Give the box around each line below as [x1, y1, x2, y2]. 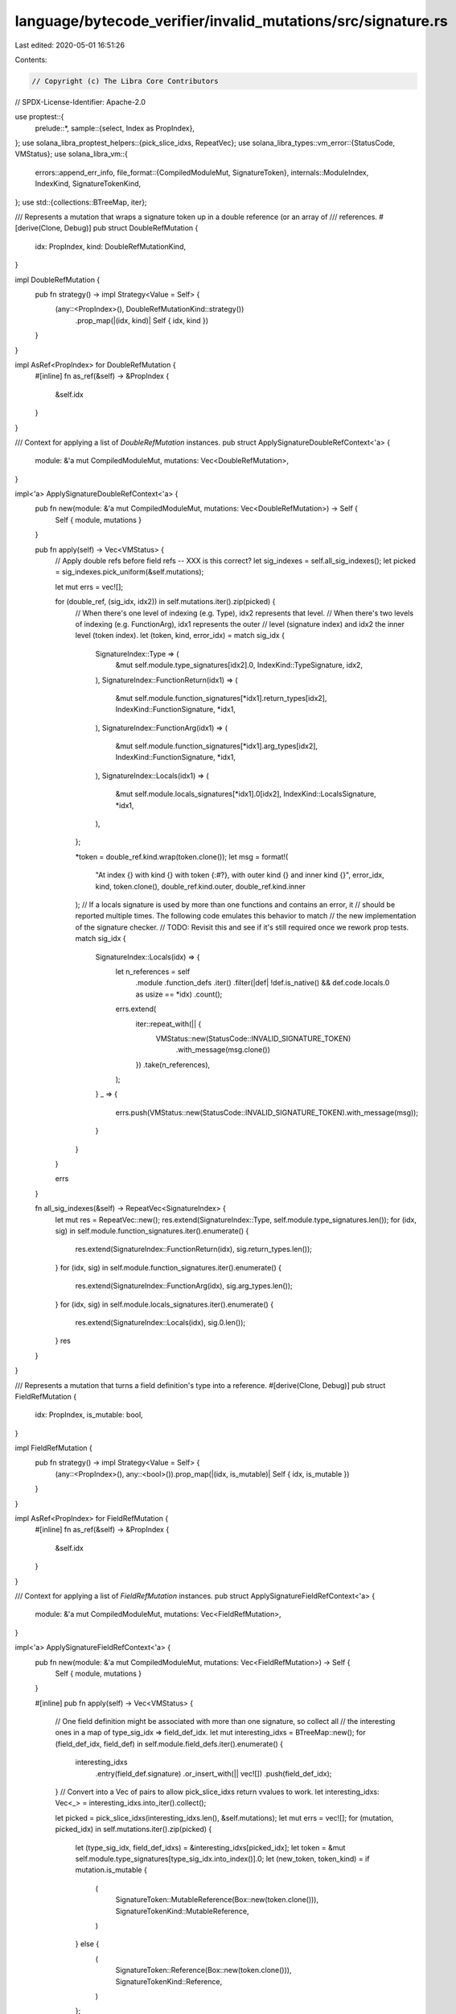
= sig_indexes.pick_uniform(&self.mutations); [55, 567, 204, 577]
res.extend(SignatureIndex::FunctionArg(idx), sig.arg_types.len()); [75, 1281, 293, 1291]
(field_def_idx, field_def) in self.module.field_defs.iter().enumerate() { [55, 1738, 284, 1748]
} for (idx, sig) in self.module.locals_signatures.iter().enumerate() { [55, 1299, 273, 1309]
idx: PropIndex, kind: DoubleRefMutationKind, [35, 242, 187, 251]
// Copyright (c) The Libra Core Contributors [31, 77, 219, 85]
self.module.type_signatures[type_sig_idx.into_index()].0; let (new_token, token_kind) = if [75, 1854, 370, 1863]
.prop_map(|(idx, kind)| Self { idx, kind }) [75, 315, 209, 325]
